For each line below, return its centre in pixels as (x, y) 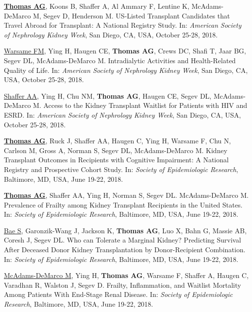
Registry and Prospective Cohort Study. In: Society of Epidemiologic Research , (121, 169)
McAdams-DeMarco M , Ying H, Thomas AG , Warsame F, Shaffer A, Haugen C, (126, 275)
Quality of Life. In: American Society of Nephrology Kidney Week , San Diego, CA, (126, 70)
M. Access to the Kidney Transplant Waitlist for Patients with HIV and (140, 105)
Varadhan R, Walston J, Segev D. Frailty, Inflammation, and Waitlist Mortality (123, 285)
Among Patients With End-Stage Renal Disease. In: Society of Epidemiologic (118, 294)
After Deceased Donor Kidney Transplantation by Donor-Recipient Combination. (125, 250)
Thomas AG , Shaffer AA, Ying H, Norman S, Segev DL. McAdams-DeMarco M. (126, 195)
